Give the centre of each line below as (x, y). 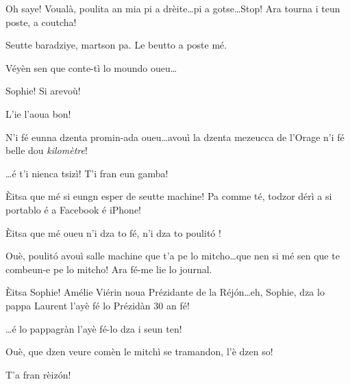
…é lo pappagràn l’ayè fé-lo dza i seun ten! (94, 328)
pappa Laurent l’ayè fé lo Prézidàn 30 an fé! (98, 305)
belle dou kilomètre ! (47, 150)
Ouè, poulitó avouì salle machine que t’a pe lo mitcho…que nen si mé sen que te (173, 256)
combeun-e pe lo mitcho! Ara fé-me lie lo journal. (109, 269)
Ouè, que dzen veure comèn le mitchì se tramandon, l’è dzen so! (139, 351)
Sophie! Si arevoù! (43, 91)
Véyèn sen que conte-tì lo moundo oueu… (91, 67)
